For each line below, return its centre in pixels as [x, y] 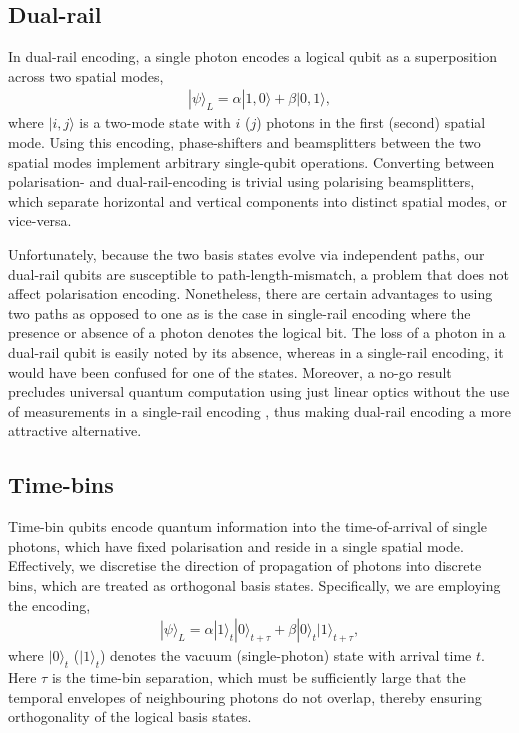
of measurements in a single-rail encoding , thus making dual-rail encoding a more [259, 410]
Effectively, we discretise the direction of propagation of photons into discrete [245, 565]
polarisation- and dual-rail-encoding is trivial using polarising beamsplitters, [241, 181]
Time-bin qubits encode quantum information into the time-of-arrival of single [248, 526]
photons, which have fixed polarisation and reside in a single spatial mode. [236, 545]
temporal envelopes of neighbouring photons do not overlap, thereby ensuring [245, 696]
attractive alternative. [75, 430]
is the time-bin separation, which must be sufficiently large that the [258, 676]
